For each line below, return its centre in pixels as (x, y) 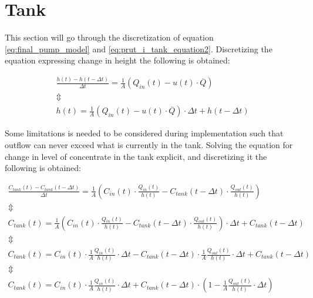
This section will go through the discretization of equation (109, 37)
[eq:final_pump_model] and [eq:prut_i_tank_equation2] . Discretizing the (139, 48)
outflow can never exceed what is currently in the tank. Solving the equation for (149, 144)
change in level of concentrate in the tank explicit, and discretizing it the (136, 156)
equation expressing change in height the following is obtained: (117, 60)
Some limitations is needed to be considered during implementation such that (144, 133)
